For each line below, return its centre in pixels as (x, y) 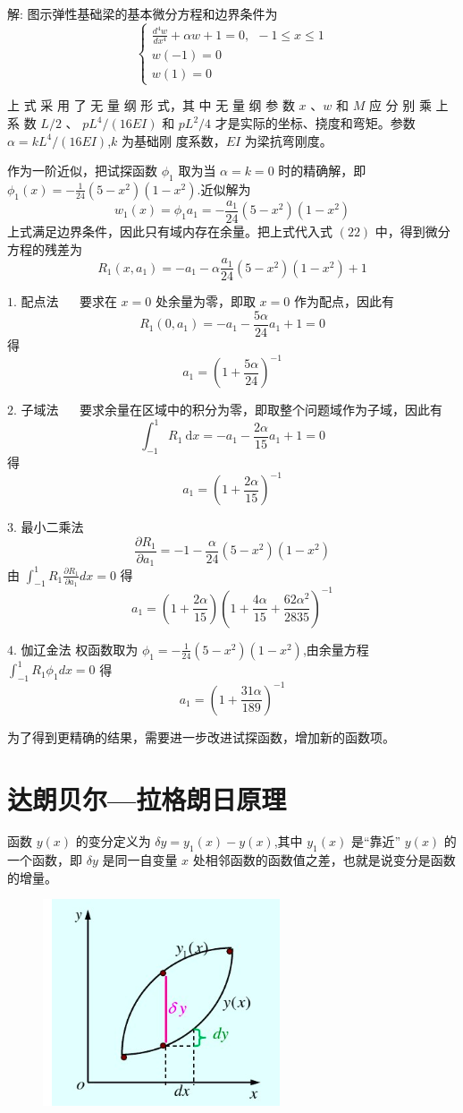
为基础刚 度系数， (174, 140)
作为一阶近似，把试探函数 (82, 171)
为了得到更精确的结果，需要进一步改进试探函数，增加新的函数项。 (201, 736)
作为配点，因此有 (344, 301)
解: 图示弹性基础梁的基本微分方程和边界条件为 (143, 13)
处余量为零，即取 (205, 301)
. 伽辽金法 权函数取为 (76, 649)
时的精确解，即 (322, 171)
